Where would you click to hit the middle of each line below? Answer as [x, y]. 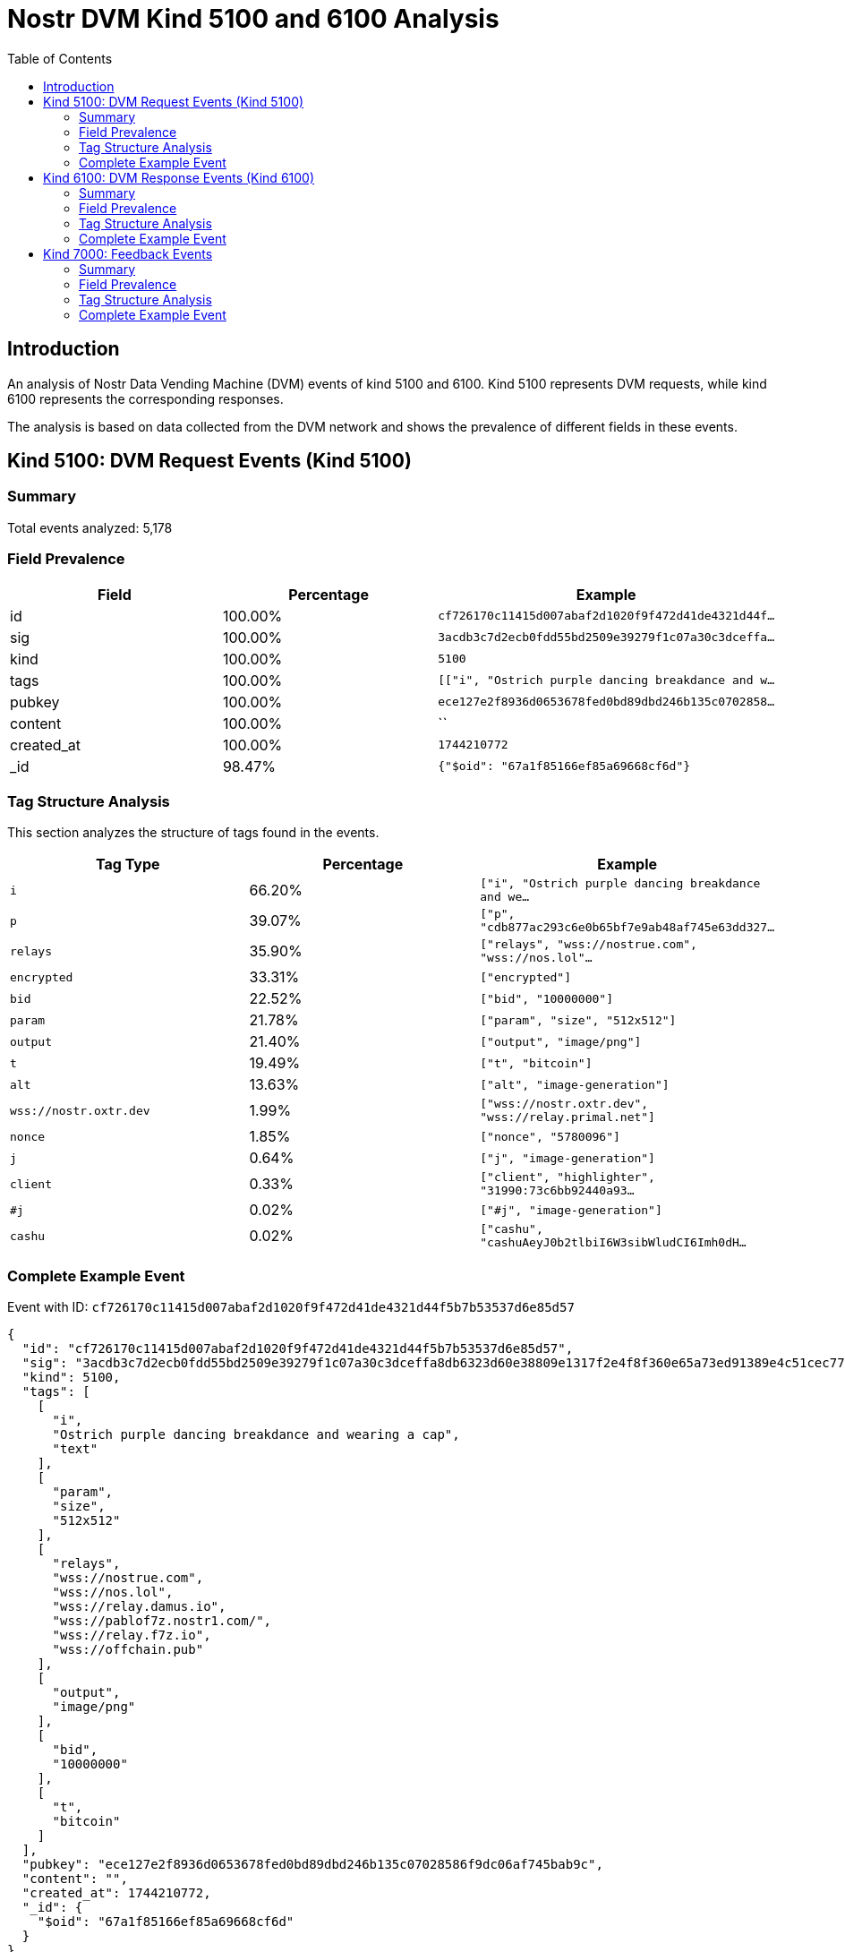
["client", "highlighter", [568, 1177]
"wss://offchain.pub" [128, 1650]
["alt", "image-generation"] [575, 1084]
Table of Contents [60, 58]
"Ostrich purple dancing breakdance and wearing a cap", [256, 1435]
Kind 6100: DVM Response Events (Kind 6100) [179, 177]
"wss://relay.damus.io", [139, 1607]
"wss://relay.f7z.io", [132, 1635]
